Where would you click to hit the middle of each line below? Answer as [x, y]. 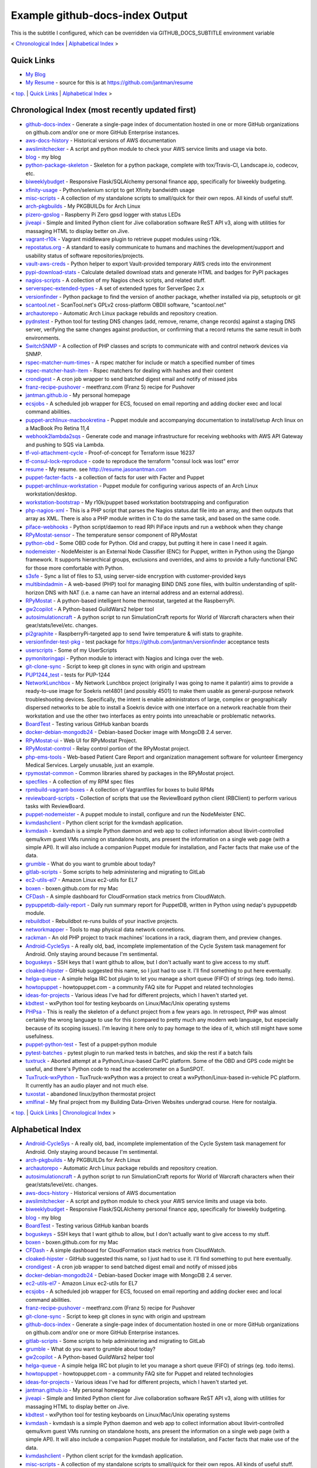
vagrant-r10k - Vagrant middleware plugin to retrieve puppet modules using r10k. [123, 239]
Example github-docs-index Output [99, 15]
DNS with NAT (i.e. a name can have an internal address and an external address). [144, 592]
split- [291, 584]
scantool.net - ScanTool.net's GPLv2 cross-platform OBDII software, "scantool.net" [126, 305]
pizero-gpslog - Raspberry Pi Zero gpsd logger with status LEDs [103, 214]
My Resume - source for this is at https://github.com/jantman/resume [109, 83]
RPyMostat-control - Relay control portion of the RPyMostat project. [108, 749]
